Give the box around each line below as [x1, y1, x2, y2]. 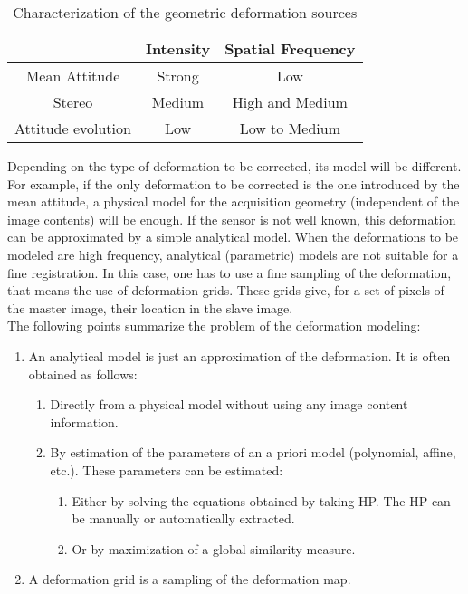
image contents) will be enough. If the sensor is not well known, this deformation [7, 209, 456, 228]
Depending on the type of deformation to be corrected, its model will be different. [7, 157, 462, 175]
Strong [157, 65, 199, 86]
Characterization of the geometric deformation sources [13, 2, 358, 23]
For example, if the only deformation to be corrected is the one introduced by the [7, 174, 460, 193]
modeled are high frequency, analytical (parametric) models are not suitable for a [7, 244, 459, 263]
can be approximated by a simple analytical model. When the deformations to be [7, 227, 459, 246]
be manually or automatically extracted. [72, 509, 295, 528]
